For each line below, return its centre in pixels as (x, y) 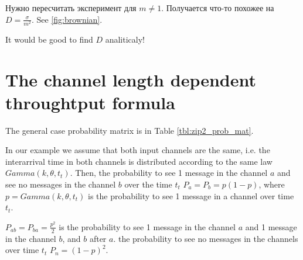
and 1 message (271, 226)
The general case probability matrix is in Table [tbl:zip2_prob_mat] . (130, 130)
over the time (148, 184)
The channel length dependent (131, 79)
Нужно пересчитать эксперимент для (71, 8)
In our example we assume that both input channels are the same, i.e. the (138, 150)
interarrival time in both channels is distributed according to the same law (139, 161)
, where (272, 184)
